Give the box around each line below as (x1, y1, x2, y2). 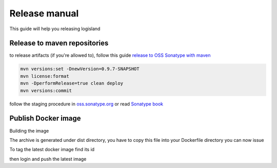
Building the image (9, 128, 49, 134)
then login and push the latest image (9, 156, 87, 162)
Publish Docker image (9, 114, 82, 123)
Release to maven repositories (9, 39, 109, 48)
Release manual (9, 8, 79, 19)
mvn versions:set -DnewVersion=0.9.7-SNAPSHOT (20, 66, 140, 72)
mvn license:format (20, 73, 69, 79)
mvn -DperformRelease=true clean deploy (20, 80, 123, 87)
